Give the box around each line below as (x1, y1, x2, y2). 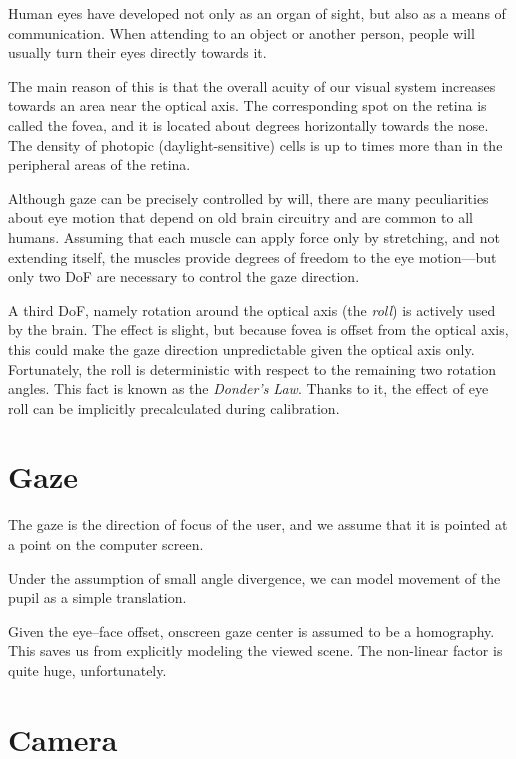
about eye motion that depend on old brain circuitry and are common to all (8, 207, 473, 228)
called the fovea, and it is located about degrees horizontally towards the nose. (8, 114, 489, 135)
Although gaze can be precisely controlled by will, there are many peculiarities (8, 187, 489, 208)
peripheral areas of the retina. (8, 154, 191, 175)
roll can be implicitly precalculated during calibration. (8, 397, 340, 418)
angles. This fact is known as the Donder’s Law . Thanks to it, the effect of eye (8, 378, 489, 399)
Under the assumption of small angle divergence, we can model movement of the (8, 567, 501, 588)
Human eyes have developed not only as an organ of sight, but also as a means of (8, 3, 506, 23)
